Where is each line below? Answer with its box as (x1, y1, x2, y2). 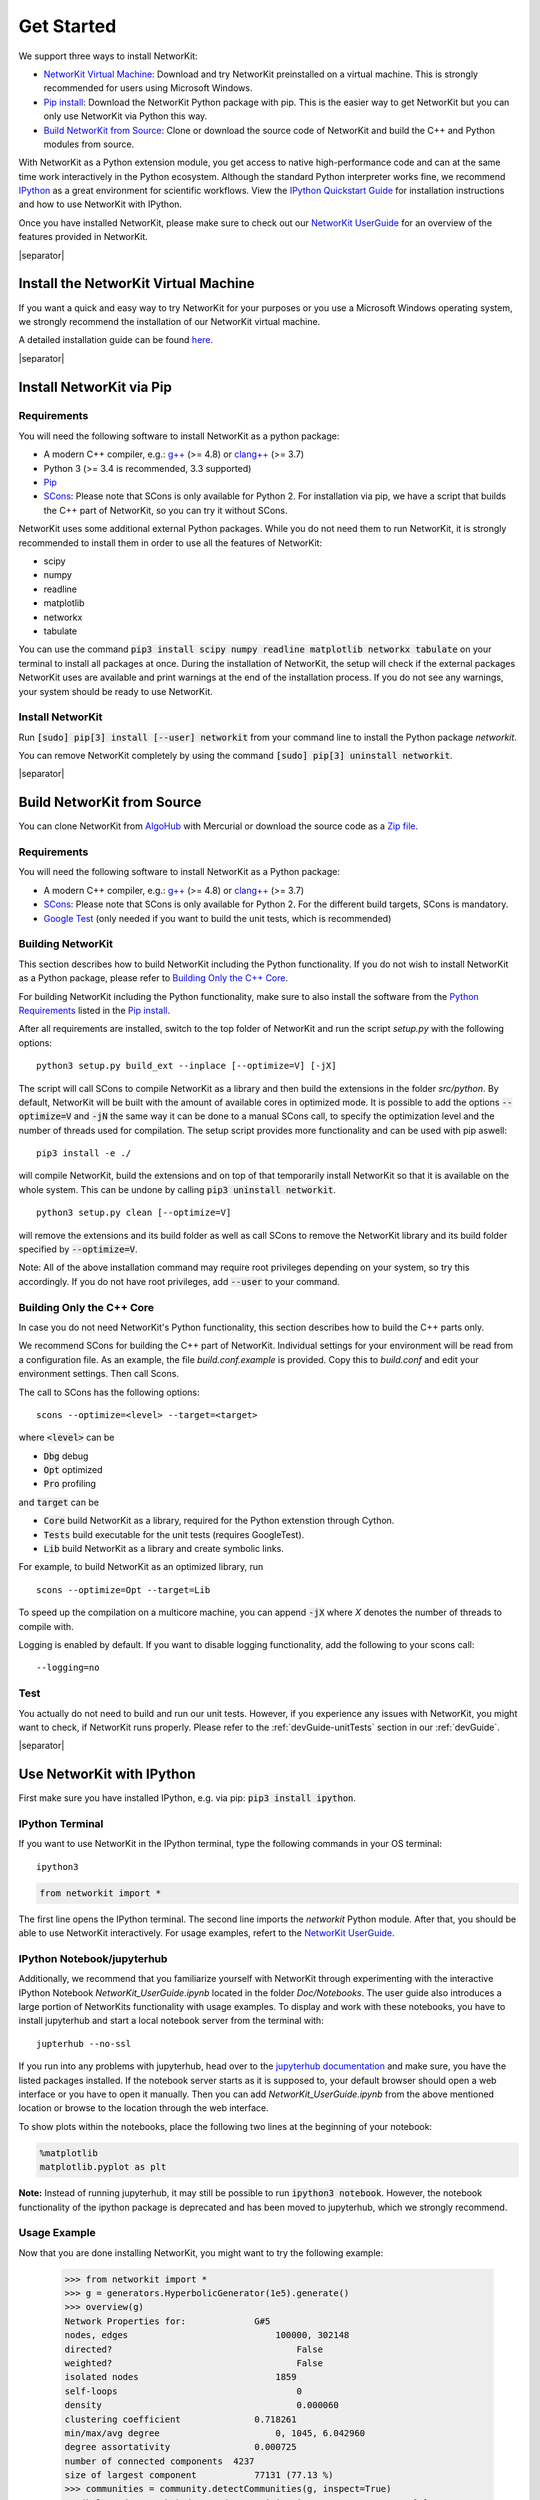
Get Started (18, 15, 117, 37)
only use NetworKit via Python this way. (43, 110, 208, 122)
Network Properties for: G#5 (64, 2315, 271, 2327)
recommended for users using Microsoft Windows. (43, 82, 253, 94)
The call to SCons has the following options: (18, 1386, 200, 1398)
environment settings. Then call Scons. (18, 1368, 180, 1380)
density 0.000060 (64, 2400, 339, 2411)
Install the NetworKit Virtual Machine (18, 275, 255, 292)
